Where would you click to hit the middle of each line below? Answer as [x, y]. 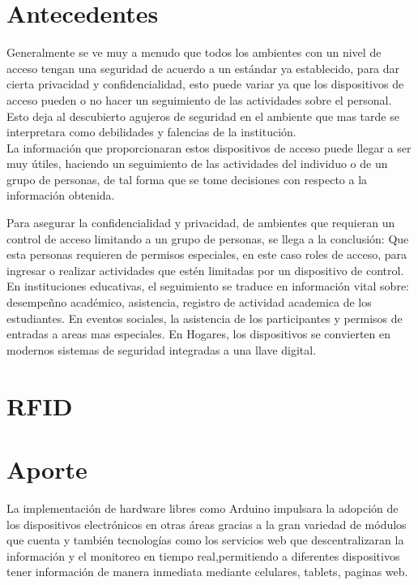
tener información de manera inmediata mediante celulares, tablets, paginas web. [207, 572]
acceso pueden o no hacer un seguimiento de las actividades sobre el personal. [199, 99]
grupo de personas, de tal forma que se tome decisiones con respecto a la [187, 179]
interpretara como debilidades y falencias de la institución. [151, 132]
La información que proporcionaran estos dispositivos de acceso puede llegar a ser [209, 147]
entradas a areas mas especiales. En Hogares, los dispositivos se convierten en [199, 334]
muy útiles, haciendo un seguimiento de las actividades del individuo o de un [197, 163]
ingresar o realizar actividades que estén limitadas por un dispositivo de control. [205, 270]
